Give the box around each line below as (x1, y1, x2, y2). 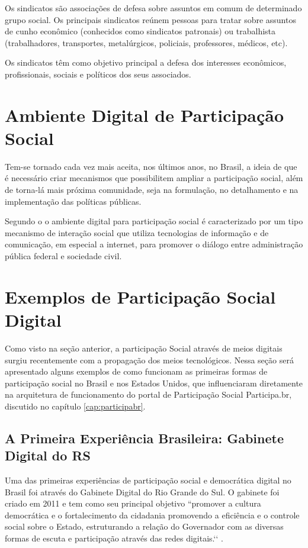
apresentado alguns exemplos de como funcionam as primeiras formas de (5, 365, 268, 378)
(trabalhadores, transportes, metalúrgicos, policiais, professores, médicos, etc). (5, 36, 288, 49)
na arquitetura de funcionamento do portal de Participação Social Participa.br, (5, 388, 292, 401)
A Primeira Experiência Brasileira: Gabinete (5, 428, 284, 447)
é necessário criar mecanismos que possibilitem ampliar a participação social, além (5, 172, 303, 184)
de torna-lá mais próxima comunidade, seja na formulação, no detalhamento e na (5, 183, 299, 196)
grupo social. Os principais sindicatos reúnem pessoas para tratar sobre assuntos (5, 13, 296, 25)
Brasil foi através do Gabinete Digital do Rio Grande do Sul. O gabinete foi (5, 485, 280, 498)
